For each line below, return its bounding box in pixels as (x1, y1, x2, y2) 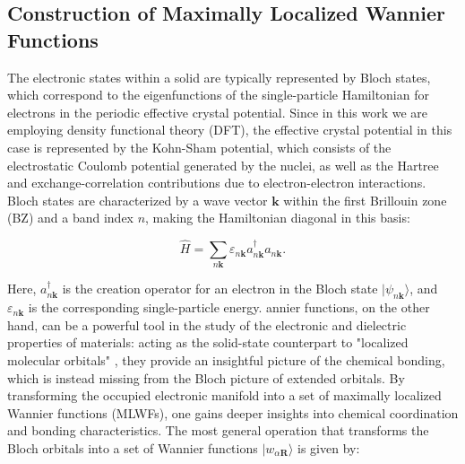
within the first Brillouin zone (283, 190, 447, 209)
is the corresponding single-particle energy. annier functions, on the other (28, 298, 430, 317)
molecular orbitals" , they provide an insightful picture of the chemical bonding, (7, 351, 445, 370)
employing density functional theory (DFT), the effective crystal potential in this (7, 120, 452, 139)
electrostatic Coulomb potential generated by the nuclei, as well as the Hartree (7, 155, 439, 174)
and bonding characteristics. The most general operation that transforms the (7, 421, 429, 440)
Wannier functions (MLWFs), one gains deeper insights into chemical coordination (7, 403, 459, 422)
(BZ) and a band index (7, 208, 133, 227)
